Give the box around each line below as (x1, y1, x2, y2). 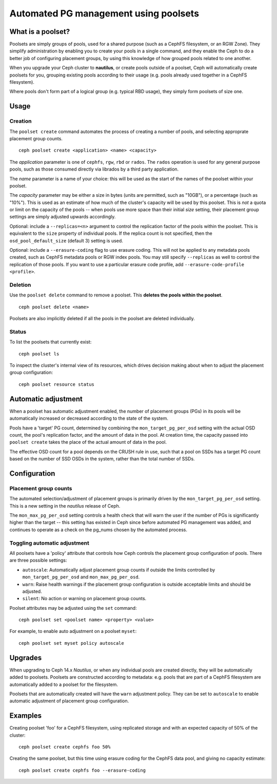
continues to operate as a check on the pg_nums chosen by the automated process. (9, 527, 187, 533)
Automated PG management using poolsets (9, 8, 200, 19)
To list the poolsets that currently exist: (9, 339, 92, 345)
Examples (9, 712, 42, 720)
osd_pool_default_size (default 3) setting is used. (9, 237, 123, 244)
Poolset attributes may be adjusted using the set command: (9, 605, 137, 611)
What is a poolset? (9, 27, 70, 36)
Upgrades (9, 653, 42, 662)
